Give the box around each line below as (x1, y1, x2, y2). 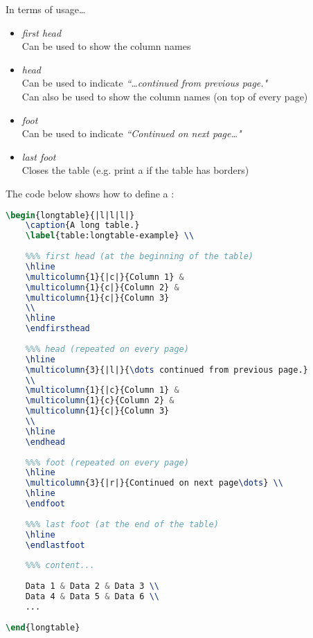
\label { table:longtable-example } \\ (25, 231, 195, 241)
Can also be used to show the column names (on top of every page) (21, 89, 308, 103)
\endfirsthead (25, 324, 90, 334)
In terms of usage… (6, 2, 86, 16)
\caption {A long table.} (25, 220, 140, 231)
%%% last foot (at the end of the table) (25, 519, 219, 529)
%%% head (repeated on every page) (25, 344, 189, 354)
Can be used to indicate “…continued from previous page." (21, 76, 268, 90)
